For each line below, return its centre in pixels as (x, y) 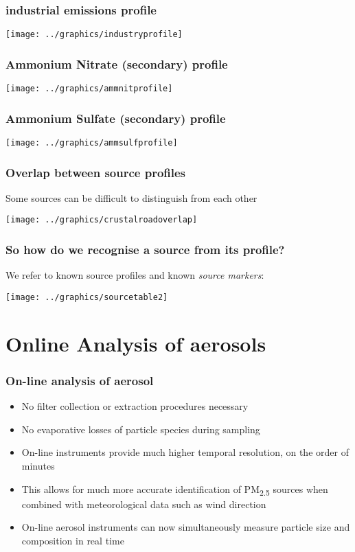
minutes (38, 465)
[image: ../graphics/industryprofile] (94, 35)
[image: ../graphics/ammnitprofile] (89, 89)
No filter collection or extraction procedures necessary (135, 406)
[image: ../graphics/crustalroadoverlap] (102, 220)
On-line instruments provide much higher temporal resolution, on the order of (185, 452)
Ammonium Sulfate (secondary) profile (116, 118)
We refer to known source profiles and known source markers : (135, 275)
